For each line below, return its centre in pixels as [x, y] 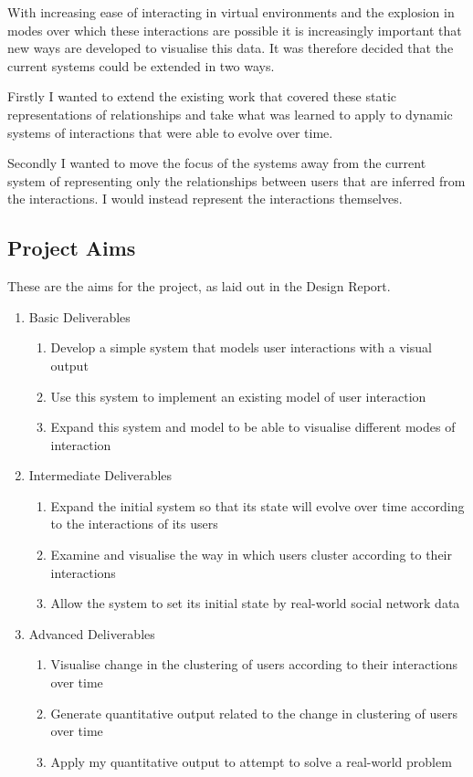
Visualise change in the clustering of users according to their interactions [254, 664]
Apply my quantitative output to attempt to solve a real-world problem [251, 761]
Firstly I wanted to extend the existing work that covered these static [202, 96]
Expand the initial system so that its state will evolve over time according [258, 505]
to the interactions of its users [134, 524]
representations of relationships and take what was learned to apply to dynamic [230, 114]
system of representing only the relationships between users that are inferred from [236, 180]
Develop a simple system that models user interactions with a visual [241, 347]
